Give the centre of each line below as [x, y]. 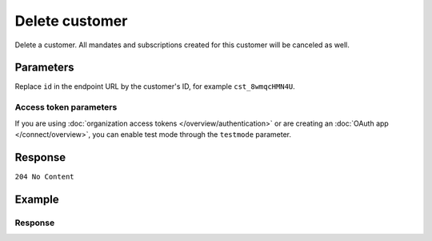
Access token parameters [66, 107]
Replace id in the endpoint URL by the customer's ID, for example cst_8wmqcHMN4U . [155, 86]
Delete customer [71, 21]
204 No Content [45, 177]
